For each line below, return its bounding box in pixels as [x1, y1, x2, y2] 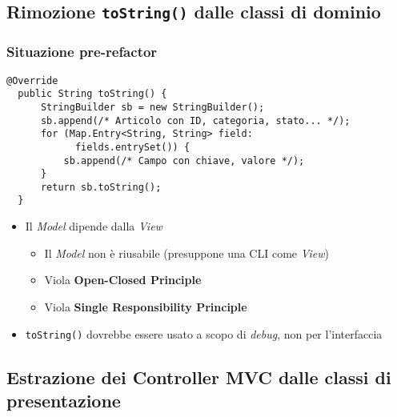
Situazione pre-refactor [6, 42, 158, 62]
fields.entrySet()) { [74, 141, 190, 153]
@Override [6, 74, 58, 86]
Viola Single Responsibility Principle [44, 298, 247, 315]
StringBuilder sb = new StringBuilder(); [40, 101, 265, 113]
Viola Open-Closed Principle [44, 271, 202, 288]
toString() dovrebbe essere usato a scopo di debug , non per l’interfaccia [25, 325, 383, 342]
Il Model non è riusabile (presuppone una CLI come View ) [44, 244, 330, 261]
